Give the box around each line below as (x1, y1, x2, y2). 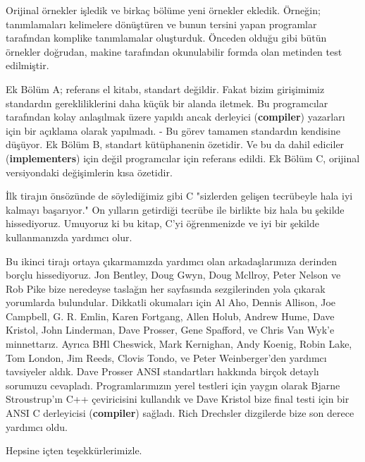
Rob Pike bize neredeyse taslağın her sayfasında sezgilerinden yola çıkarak (6, 281, 326, 296)
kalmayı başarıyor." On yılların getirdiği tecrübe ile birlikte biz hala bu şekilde (6, 202, 345, 217)
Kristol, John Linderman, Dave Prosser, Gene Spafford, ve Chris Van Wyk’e (6, 322, 335, 337)
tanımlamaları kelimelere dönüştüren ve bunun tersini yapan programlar (6, 16, 317, 31)
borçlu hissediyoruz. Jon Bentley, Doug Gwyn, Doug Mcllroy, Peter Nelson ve (6, 267, 341, 282)
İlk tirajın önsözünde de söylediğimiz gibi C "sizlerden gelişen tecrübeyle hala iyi (6, 188, 353, 203)
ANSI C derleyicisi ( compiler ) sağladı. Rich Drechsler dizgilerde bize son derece (6, 406, 354, 420)
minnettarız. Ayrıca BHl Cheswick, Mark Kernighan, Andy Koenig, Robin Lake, (6, 336, 352, 351)
